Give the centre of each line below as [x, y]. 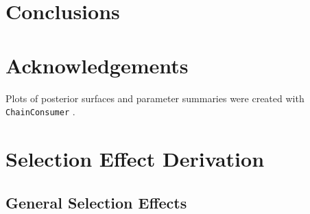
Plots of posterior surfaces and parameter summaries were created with [155, 98]
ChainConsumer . [40, 111]
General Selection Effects [96, 202]
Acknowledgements [97, 65]
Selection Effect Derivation [135, 158]
